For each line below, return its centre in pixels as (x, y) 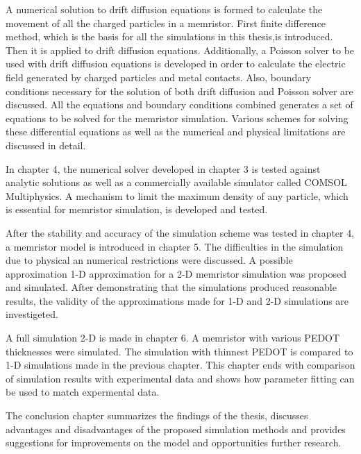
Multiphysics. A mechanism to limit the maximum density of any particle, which (177, 195)
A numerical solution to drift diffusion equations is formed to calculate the (164, 9)
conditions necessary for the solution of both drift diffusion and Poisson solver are (179, 91)
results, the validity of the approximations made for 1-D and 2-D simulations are (177, 300)
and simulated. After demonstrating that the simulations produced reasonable (171, 287)
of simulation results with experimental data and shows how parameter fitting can (180, 378)
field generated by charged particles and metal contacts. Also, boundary (159, 77)
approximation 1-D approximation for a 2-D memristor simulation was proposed (176, 273)
